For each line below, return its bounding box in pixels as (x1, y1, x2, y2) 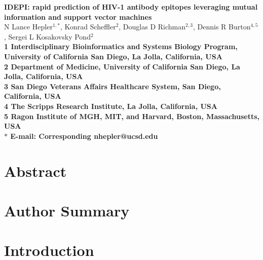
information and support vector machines (4, 11, 152, 22)
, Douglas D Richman (119, 21, 186, 32)
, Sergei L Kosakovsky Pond (4, 31, 91, 42)
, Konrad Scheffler (60, 21, 116, 32)
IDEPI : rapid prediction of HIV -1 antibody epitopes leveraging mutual (4, 2, 258, 12)
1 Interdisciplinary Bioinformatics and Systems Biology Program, (4, 41, 238, 52)
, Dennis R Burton (193, 21, 251, 32)
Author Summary (4, 200, 130, 220)
